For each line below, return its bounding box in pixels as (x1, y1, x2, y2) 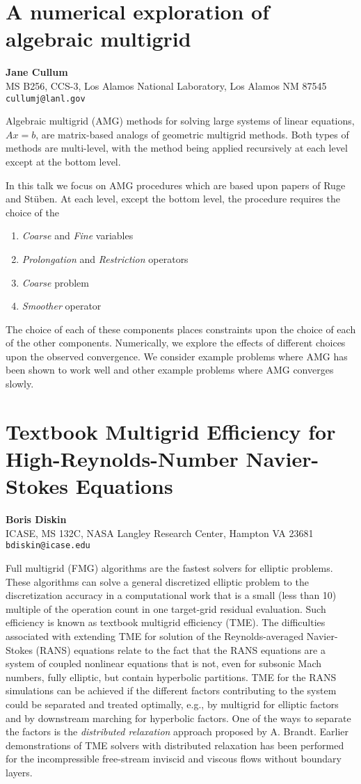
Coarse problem (22, 275, 89, 289)
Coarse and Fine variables (22, 228, 134, 243)
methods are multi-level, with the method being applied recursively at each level (6, 141, 348, 155)
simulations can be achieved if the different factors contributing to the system (6, 683, 337, 698)
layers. (6, 765, 33, 779)
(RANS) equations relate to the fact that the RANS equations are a (35, 642, 326, 657)
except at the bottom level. (6, 154, 121, 168)
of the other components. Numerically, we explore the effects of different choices (6, 335, 346, 350)
